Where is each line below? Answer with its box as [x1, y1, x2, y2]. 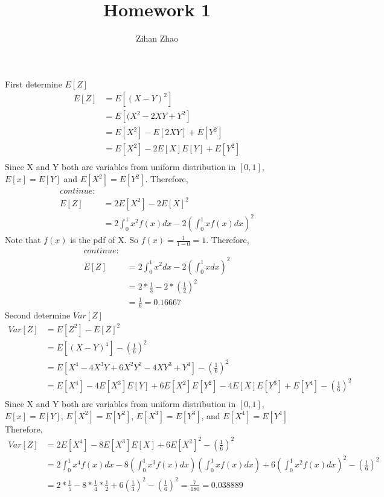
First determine [5, 77, 62, 90]
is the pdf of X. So [70, 233, 139, 246]
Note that [5, 233, 41, 246]
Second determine [5, 309, 71, 321]
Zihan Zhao [135, 32, 178, 45]
